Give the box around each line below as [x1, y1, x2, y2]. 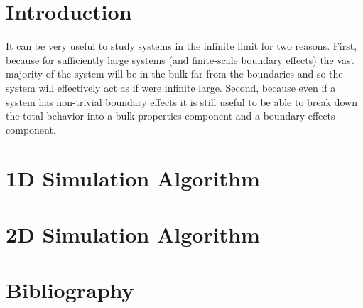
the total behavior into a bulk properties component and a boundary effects [6, 108, 335, 123]
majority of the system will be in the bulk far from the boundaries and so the [6, 66, 343, 81]
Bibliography [6, 275, 134, 304]
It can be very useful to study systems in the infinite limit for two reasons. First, [6, 38, 357, 53]
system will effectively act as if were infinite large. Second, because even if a [6, 80, 336, 95]
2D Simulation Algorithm [6, 219, 260, 248]
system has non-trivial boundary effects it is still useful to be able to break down [6, 94, 357, 109]
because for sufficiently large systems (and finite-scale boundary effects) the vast [6, 52, 355, 67]
